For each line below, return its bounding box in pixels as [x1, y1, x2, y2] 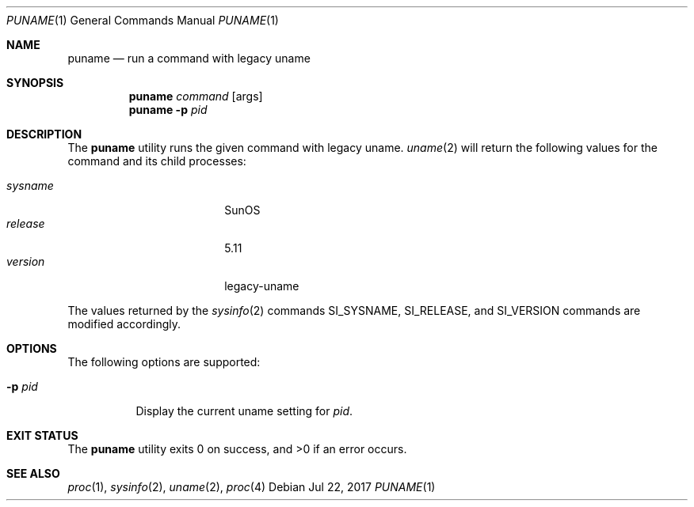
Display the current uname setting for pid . [135, 404, 353, 418]
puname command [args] [128, 89, 263, 103]
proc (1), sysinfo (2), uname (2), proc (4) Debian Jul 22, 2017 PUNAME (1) [67, 480, 436, 494]
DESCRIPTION [6, 127, 82, 141]
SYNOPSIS [6, 76, 64, 89]
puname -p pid [128, 103, 208, 116]
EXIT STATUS [6, 429, 78, 442]
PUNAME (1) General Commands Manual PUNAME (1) [6, 13, 279, 27]
